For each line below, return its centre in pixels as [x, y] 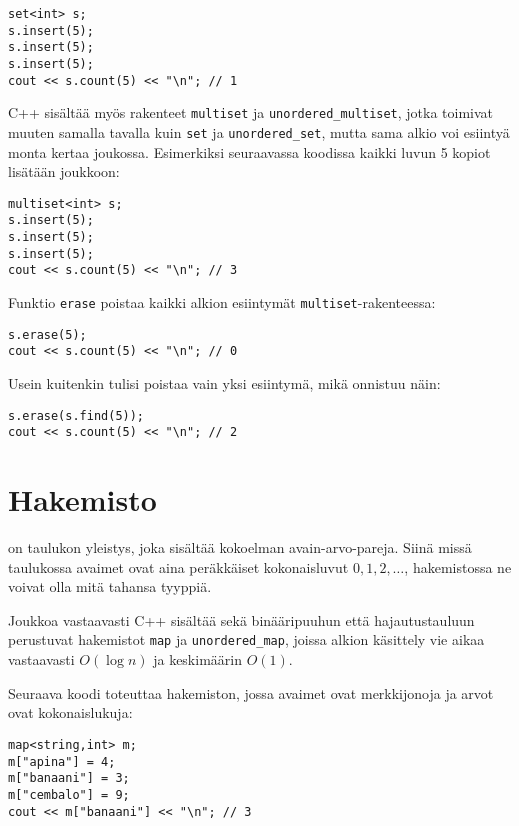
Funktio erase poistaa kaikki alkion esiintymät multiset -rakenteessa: [222, 302]
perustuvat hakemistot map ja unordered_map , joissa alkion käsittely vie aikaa [246, 639]
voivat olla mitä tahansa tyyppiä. [110, 586]
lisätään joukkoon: [64, 171]
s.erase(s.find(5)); [76, 415]
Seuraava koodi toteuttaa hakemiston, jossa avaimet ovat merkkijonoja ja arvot [251, 692]
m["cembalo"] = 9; [69, 794]
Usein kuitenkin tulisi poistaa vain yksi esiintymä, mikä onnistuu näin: [224, 383]
